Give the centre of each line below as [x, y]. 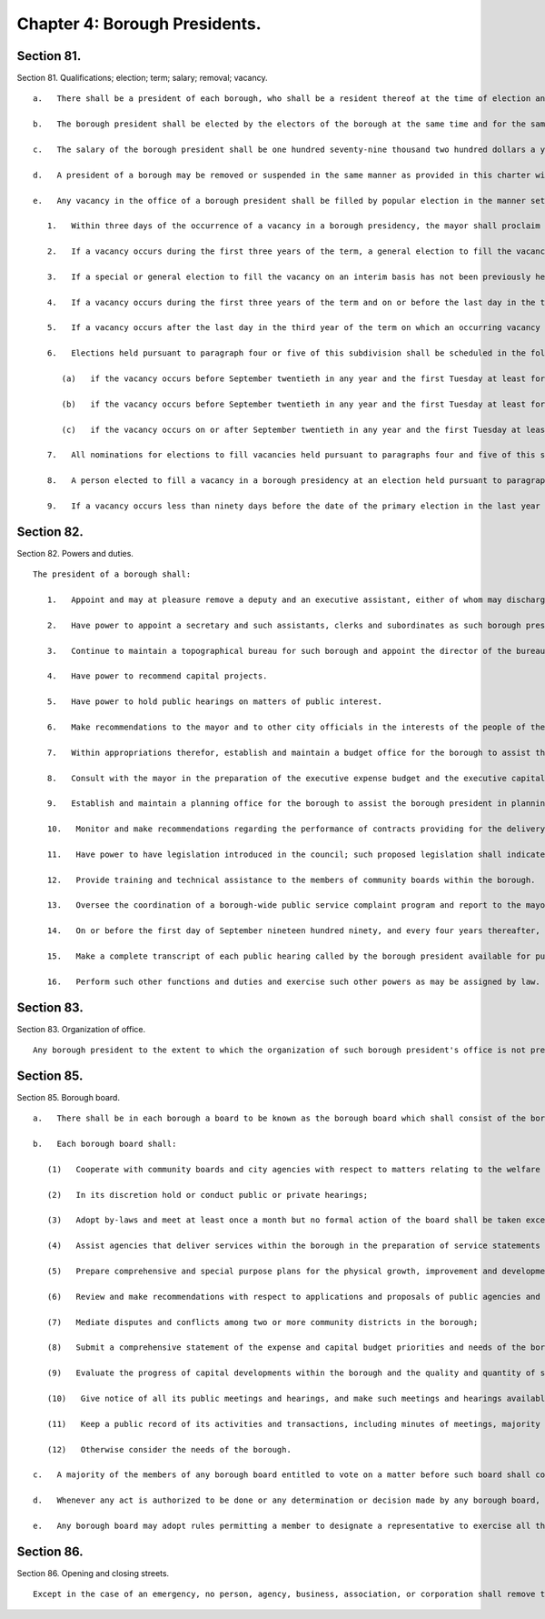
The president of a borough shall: [112, 574]
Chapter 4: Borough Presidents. [139, 24]
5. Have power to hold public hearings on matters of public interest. [215, 702]
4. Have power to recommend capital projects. [157, 676]
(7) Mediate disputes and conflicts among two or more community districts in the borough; [263, 1322]
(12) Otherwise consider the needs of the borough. [169, 1449]
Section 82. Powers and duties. [75, 553]
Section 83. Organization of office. [81, 1029]
